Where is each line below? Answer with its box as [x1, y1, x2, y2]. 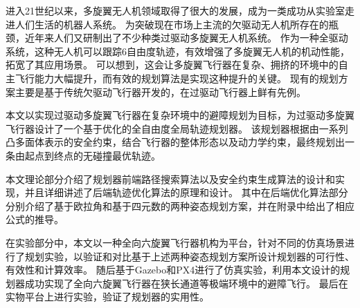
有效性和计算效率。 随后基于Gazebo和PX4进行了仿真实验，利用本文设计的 [6, 262, 341, 277]
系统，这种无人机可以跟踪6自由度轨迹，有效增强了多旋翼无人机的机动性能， [6, 44, 350, 58]
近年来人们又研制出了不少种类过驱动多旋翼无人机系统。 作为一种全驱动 [24, 30, 348, 45]
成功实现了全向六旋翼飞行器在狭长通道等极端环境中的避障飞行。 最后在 [24, 276, 348, 290]
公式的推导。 [6, 212, 64, 227]
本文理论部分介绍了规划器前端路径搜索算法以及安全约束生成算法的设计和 [6, 171, 335, 186]
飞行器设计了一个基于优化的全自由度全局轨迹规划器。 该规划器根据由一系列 [6, 121, 348, 135]
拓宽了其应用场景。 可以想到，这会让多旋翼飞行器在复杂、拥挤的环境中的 [6, 57, 339, 72]
